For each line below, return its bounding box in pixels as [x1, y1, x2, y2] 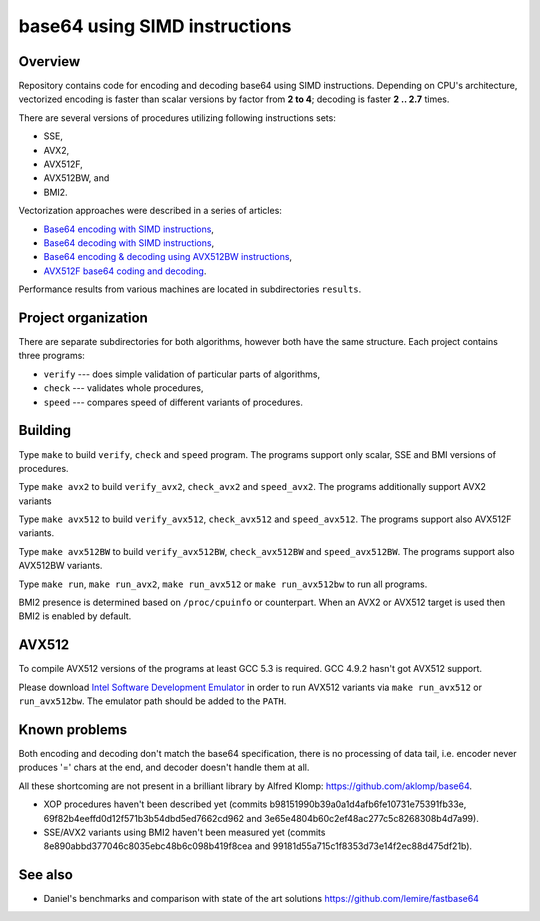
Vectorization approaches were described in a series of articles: [18, 205, 282, 217]
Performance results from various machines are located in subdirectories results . [18, 283, 362, 295]
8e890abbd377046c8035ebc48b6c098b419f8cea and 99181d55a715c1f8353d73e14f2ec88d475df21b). [43, 840, 473, 852]
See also [18, 866, 74, 884]
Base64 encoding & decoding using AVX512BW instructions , [43, 251, 293, 263]
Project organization [18, 309, 149, 326]
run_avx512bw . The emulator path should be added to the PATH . [18, 695, 287, 707]
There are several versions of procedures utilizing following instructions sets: [18, 111, 337, 124]
